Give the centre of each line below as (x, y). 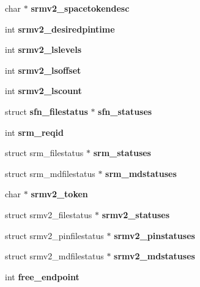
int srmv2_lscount (43, 91)
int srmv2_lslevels (43, 49)
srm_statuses (122, 153)
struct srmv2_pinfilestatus (54, 235)
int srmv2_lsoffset (43, 70)
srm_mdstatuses (141, 173)
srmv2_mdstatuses (154, 256)
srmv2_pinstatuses (154, 235)
